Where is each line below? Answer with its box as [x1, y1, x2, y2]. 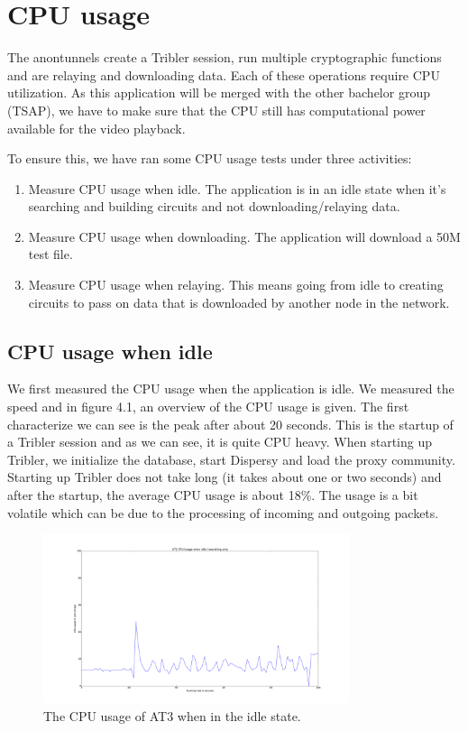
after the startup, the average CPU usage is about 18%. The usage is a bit [7, 486, 418, 504]
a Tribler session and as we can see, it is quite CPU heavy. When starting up [7, 432, 432, 451]
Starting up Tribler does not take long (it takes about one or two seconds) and [7, 467, 442, 486]
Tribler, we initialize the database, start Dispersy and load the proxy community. [7, 449, 455, 468]
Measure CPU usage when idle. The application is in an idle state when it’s [28, 179, 446, 198]
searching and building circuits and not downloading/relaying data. [28, 197, 400, 216]
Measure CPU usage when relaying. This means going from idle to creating [28, 275, 444, 294]
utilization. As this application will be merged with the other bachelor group [7, 83, 430, 102]
